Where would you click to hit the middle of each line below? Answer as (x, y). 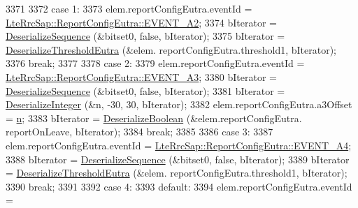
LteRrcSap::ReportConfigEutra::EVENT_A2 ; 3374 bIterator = (141, 22)
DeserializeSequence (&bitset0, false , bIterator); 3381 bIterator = (145, 90)
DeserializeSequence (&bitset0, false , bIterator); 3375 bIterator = (145, 36)
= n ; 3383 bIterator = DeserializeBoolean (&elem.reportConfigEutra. (154, 118)
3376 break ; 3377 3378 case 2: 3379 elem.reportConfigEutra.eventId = (155, 63)
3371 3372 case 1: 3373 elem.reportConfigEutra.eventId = (129, 8)
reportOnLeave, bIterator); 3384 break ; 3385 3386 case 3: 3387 (139, 132)
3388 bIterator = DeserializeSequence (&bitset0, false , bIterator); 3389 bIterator (178, 159)
